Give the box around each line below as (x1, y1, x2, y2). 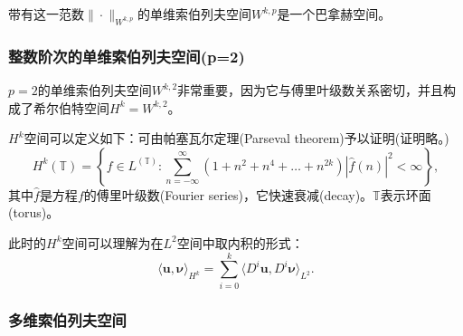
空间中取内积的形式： (176, 233, 304, 252)
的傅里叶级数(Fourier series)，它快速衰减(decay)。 (83, 185, 373, 204)
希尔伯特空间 (33, 98, 109, 117)
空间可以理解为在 (61, 233, 164, 252)
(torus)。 (8, 203, 60, 222)
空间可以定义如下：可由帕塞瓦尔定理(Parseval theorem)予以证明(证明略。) (24, 129, 449, 148)
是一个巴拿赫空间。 (277, 5, 392, 23)
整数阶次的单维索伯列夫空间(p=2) (8, 44, 245, 67)
